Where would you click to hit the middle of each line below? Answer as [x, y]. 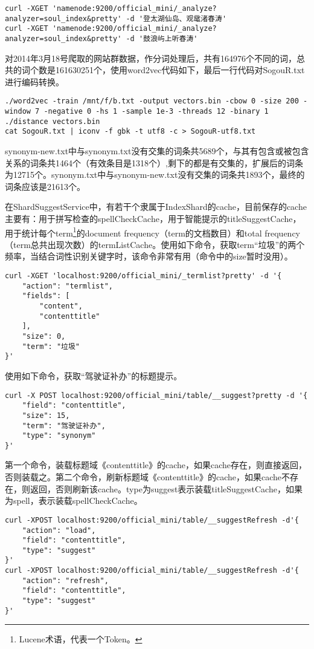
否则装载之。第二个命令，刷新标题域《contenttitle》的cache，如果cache [143, 477]
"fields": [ [46, 296]
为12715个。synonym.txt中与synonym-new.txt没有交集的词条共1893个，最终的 [155, 174]
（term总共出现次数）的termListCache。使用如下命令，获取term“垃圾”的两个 [155, 244]
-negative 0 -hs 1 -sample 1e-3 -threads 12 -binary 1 [156, 112]
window [18, 112]
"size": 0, [44, 336]
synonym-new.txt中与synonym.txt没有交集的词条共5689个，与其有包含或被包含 [157, 151]
